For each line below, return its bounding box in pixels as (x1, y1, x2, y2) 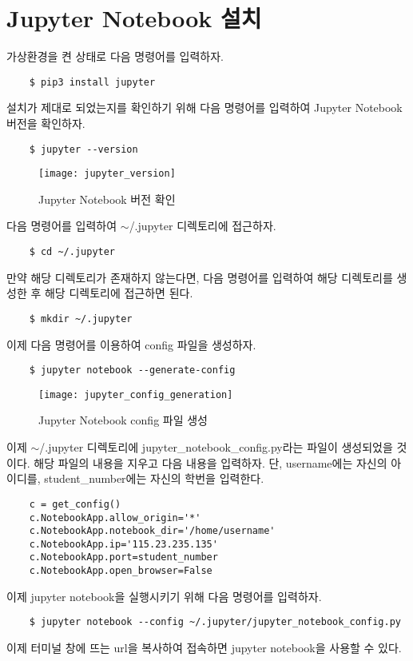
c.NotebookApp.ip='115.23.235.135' (29, 538, 218, 550)
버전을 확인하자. (6, 114, 85, 131)
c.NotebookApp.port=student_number (29, 551, 218, 563)
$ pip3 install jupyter (29, 76, 156, 88)
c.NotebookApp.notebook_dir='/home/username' (29, 525, 276, 537)
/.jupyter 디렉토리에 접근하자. (129, 217, 276, 234)
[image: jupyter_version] (38, 168, 176, 180)
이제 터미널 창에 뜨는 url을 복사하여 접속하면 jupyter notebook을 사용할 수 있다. (6, 639, 402, 656)
